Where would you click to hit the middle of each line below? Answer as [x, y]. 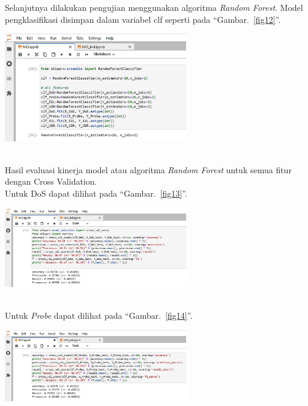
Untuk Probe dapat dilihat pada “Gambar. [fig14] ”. [99, 315]
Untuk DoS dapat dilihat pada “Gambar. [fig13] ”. [96, 193]
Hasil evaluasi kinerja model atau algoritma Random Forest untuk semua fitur [148, 169]
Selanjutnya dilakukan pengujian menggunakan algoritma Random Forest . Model [154, 7]
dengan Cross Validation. [51, 181]
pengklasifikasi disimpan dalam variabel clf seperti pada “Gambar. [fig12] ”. [143, 19]
